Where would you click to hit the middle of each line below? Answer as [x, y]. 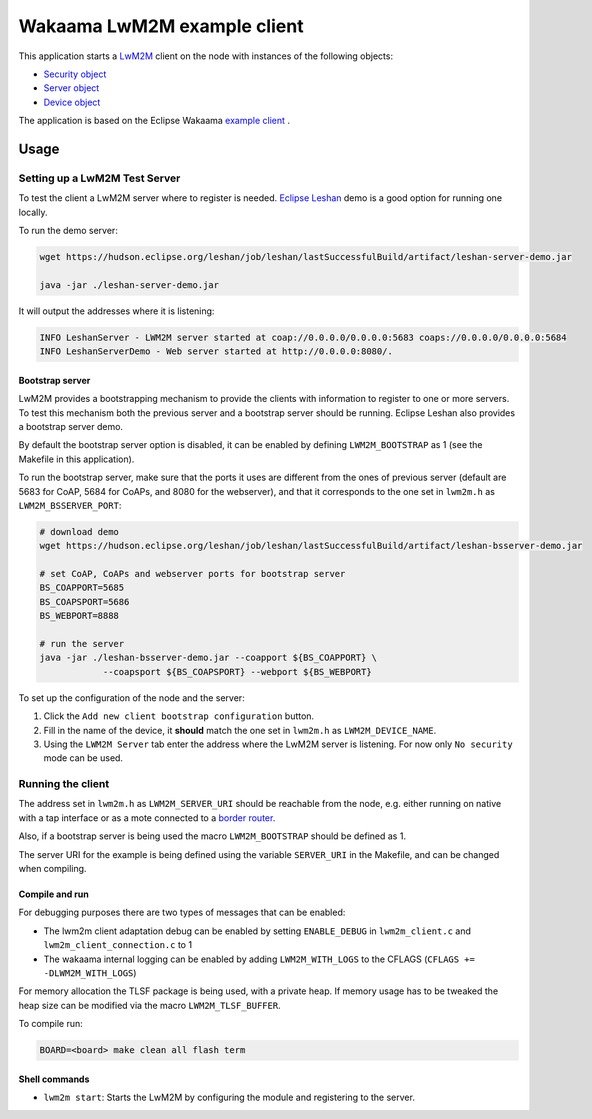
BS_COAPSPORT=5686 [84, 601]
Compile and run [53, 894]
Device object [72, 102]
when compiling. [52, 869]
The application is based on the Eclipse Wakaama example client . [154, 121]
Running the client [64, 784]
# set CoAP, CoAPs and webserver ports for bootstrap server [192, 574]
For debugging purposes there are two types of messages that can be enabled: [182, 912]
